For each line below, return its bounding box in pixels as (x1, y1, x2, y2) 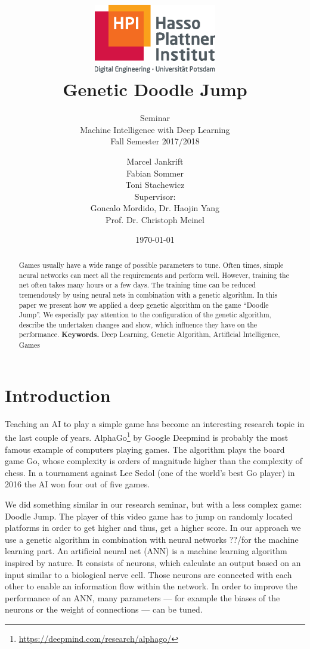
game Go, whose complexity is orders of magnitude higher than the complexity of (5, 455, 302, 467)
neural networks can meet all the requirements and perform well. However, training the (18, 270, 290, 280)
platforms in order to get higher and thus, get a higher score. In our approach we (5, 521, 301, 534)
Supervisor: (134, 190, 176, 202)
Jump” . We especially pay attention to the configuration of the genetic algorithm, (18, 310, 271, 320)
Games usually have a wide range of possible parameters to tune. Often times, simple (18, 259, 284, 270)
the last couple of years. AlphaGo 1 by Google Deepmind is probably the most (5, 429, 289, 443)
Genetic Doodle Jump (63, 77, 247, 101)
